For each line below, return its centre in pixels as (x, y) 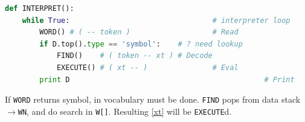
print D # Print (167, 79)
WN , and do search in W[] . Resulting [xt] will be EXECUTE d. (125, 111)
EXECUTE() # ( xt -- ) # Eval (147, 67)
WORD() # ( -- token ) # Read (139, 32)
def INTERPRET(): (40, 8)
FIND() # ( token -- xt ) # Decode (134, 56)
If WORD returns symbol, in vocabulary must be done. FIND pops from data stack (153, 99)
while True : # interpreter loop (156, 20)
